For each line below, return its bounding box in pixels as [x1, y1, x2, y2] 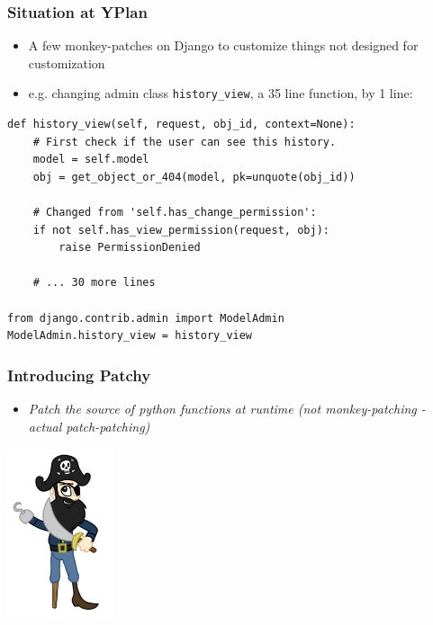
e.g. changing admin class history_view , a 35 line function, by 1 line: [28, 84, 413, 103]
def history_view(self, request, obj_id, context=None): [7, 118, 356, 131]
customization [28, 53, 105, 72]
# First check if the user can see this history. [32, 135, 337, 148]
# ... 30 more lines [32, 276, 156, 290]
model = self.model [32, 153, 149, 166]
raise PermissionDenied [59, 241, 201, 254]
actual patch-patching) [28, 416, 150, 435]
